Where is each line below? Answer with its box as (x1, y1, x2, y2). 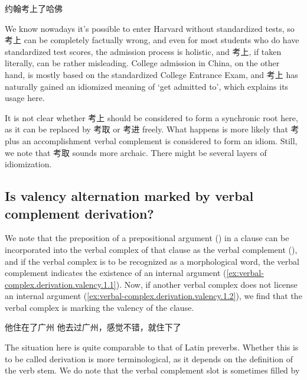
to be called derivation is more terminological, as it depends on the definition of (5, 352, 293, 365)
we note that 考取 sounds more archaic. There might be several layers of (5, 146, 267, 158)
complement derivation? (5, 204, 154, 222)
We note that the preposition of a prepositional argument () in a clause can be (5, 232, 289, 244)
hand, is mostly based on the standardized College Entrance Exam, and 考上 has (5, 68, 298, 80)
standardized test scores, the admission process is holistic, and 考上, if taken (5, 45, 282, 57)
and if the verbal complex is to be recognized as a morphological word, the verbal (5, 255, 299, 267)
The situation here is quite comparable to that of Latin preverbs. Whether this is (5, 341, 299, 353)
